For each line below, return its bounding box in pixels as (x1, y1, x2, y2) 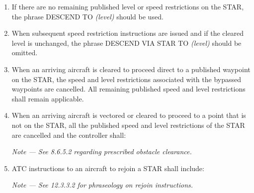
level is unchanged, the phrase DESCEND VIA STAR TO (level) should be (11, 37, 242, 48)
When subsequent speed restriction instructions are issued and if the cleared (11, 28, 244, 38)
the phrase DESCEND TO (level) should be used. (11, 11, 164, 21)
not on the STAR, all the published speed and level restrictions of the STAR (11, 119, 245, 130)
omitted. (11, 47, 38, 58)
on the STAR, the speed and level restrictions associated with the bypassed (11, 74, 242, 84)
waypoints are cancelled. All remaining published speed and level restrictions (11, 84, 246, 94)
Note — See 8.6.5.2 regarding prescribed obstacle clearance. (11, 146, 192, 157)
